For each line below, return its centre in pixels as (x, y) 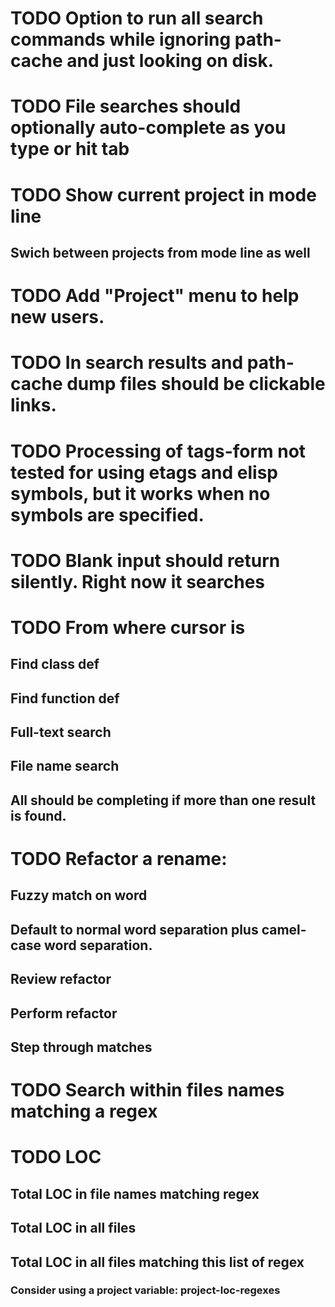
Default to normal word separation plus (134, 929)
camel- (284, 929)
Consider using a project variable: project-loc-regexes (145, 1290)
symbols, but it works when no (140, 493)
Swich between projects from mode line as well (160, 252)
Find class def (55, 664)
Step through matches (81, 1047)
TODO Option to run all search (137, 18)
